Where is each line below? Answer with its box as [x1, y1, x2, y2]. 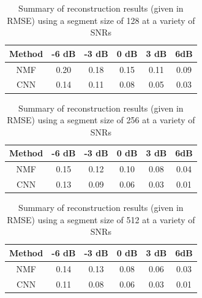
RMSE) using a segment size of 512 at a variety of [7, 213, 195, 226]
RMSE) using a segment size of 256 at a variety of [7, 113, 195, 126]
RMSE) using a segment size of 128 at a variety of [7, 13, 195, 26]
